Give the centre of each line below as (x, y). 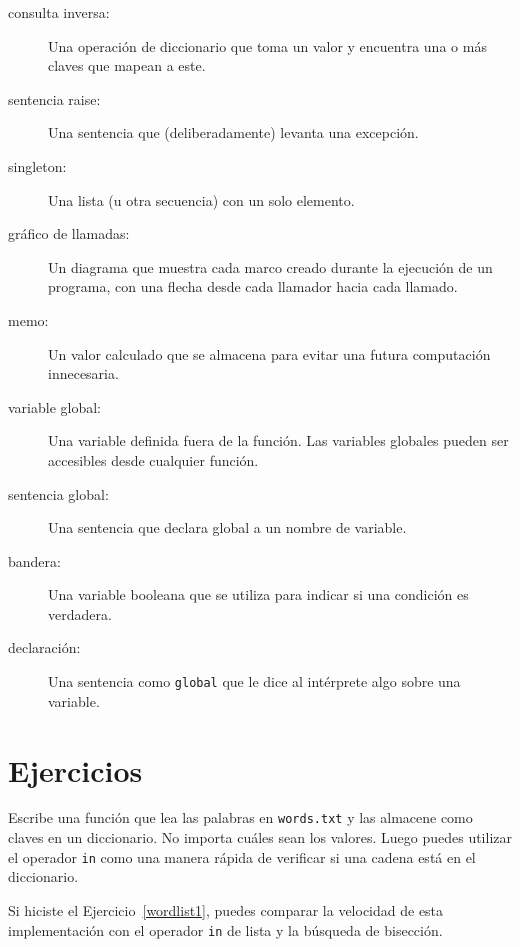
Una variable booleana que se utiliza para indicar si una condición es (258, 594)
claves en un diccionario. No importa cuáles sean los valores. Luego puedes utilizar (260, 837)
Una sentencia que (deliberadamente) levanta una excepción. (233, 132)
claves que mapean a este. (127, 65)
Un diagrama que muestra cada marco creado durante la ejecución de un (270, 266)
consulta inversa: (59, 12)
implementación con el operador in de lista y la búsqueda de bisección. (225, 929)
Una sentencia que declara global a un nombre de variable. (227, 527)
